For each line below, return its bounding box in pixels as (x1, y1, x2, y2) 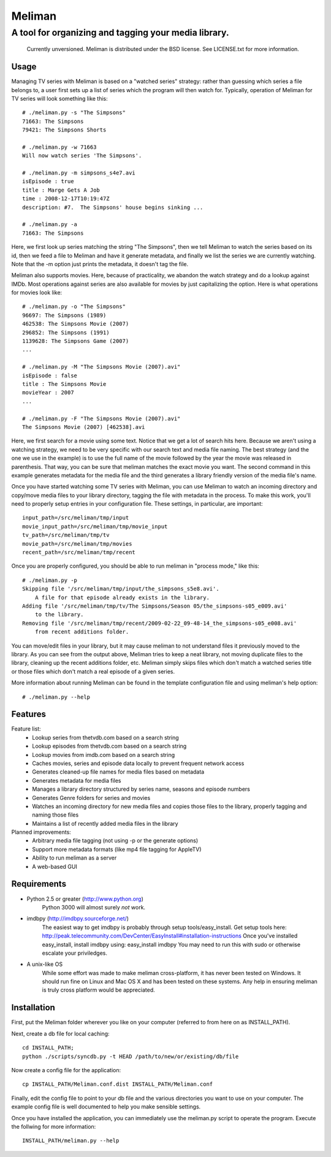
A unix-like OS (26, 960, 63, 968)
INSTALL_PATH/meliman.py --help (22, 1137, 120, 1144)
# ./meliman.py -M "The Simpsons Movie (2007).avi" (22, 363, 181, 371)
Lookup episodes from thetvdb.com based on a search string (32, 742, 187, 750)
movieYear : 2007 (22, 389, 74, 396)
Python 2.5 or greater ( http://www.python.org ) (26, 895, 143, 903)
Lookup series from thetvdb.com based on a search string (32, 734, 179, 741)
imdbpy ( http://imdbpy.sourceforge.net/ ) (26, 915, 129, 922)
